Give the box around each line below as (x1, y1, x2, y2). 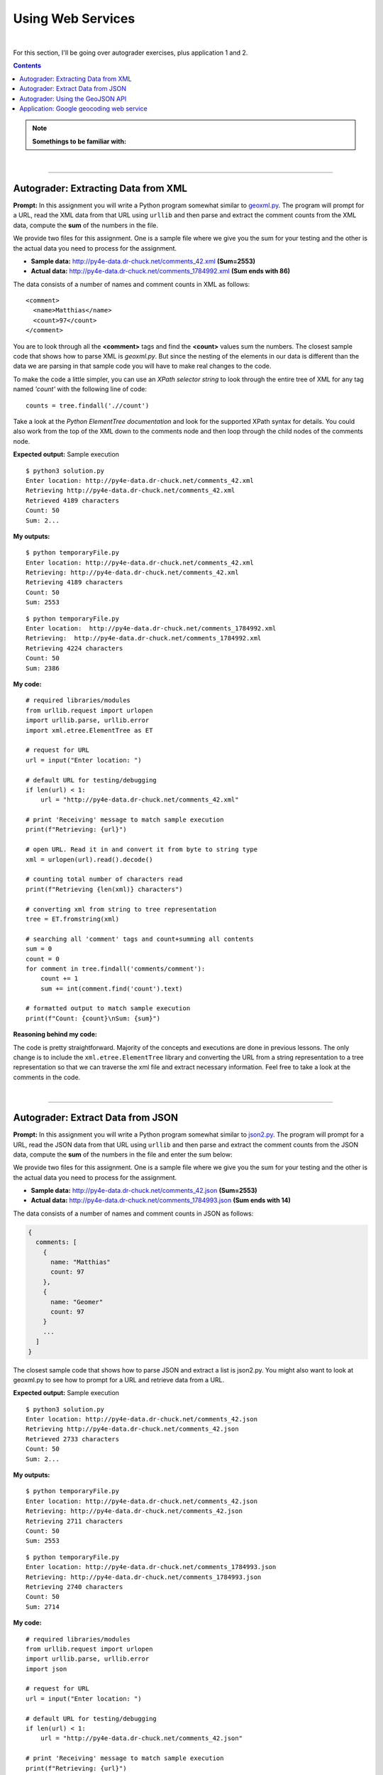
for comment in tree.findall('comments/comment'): (26, 964, 206, 973)
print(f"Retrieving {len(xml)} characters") (26, 885, 184, 893)
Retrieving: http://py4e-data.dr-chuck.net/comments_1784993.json (26, 1573, 262, 1581)
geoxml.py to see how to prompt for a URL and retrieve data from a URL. (13, 1375, 225, 1384)
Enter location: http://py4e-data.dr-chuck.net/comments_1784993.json (26, 1563, 277, 1571)
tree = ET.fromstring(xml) (26, 914, 120, 923)
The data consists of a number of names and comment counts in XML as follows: (13, 280, 250, 288)
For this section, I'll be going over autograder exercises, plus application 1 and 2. (13, 48, 248, 57)
